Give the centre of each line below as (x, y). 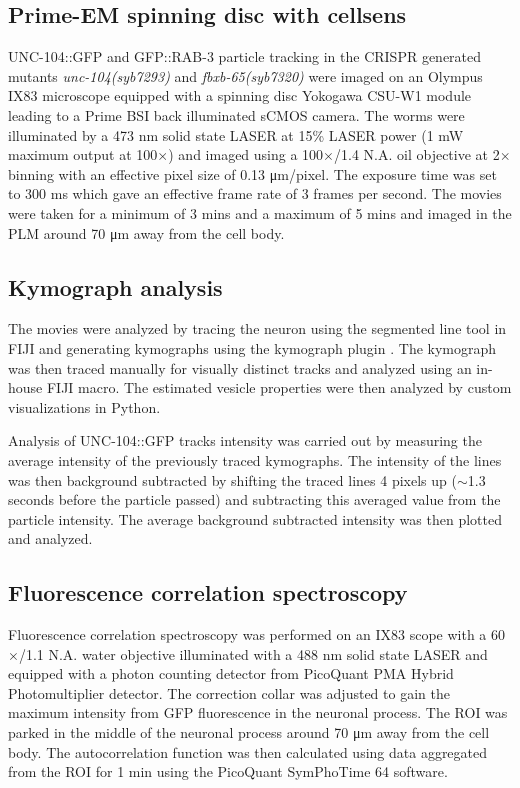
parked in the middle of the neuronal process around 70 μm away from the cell (249, 732)
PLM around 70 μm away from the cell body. (146, 232)
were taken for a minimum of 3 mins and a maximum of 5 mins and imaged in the (260, 212)
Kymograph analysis (115, 286)
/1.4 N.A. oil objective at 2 (417, 154)
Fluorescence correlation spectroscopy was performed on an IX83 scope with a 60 (256, 634)
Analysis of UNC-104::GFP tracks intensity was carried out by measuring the (245, 440)
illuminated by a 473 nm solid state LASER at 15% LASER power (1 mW (236, 134)
